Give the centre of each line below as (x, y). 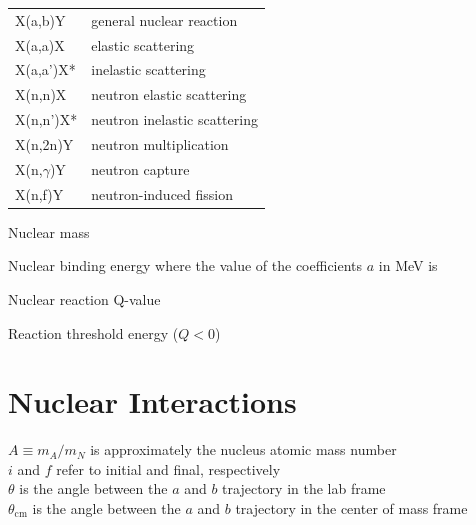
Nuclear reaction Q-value (84, 298)
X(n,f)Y (39, 193)
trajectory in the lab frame (304, 488)
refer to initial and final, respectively (168, 468)
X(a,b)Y (40, 19)
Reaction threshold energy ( (93, 332)
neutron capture (140, 168)
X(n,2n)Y (44, 143)
